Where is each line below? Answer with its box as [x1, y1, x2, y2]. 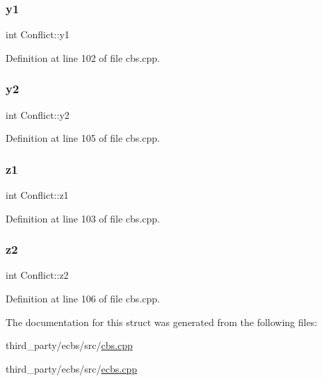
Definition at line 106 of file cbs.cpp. [6, 291, 160, 306]
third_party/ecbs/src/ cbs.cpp [6, 338, 133, 352]
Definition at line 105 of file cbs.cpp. [6, 131, 160, 145]
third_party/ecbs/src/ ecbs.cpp [6, 361, 137, 375]
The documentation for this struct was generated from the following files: [6, 314, 318, 329]
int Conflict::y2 [6, 107, 70, 122]
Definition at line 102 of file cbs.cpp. [6, 50, 160, 65]
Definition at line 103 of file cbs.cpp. [6, 211, 160, 225]
